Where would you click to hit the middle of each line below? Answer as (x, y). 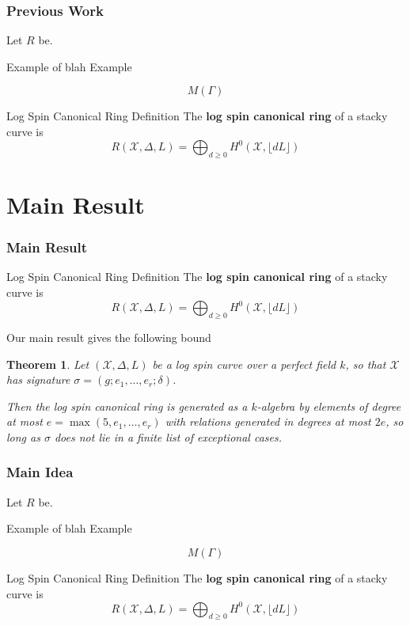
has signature (38, 379)
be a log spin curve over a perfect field (244, 364)
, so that (366, 364)
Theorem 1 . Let (48, 364)
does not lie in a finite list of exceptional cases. (168, 436)
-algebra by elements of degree (329, 406)
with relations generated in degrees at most (268, 421)
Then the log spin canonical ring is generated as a (127, 406)
